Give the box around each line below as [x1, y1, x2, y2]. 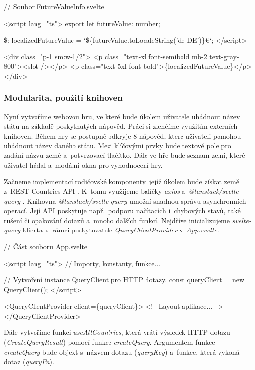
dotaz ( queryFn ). [4, 356, 54, 367]
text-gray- [209, 51, 239, 61]
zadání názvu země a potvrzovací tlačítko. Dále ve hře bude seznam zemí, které [4, 150, 245, 160]
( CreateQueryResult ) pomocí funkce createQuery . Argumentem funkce [4, 337, 215, 347]
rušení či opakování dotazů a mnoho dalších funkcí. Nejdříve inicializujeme [4, 215, 230, 225]
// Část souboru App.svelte [4, 241, 88, 251]
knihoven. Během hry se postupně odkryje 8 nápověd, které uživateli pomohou [4, 130, 241, 140]
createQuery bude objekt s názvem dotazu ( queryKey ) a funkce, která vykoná [4, 346, 240, 357]
